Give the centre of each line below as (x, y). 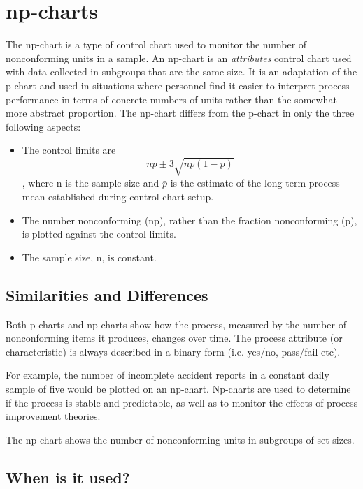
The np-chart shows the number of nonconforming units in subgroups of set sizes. (180, 439)
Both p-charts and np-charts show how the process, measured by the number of (176, 324)
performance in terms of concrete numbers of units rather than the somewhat (171, 99)
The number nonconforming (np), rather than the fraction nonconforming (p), (190, 220)
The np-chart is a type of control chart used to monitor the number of (156, 44)
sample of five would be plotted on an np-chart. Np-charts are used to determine (178, 388)
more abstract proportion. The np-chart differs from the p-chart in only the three (180, 113)
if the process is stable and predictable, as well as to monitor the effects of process (182, 402)
